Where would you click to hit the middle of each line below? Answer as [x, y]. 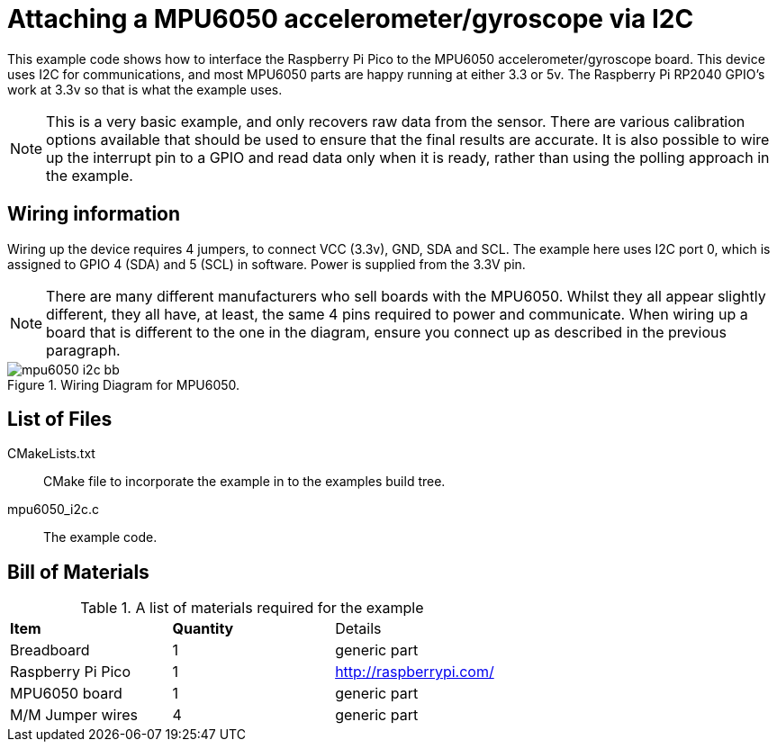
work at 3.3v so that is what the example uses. [145, 89]
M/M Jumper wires [74, 715]
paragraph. [83, 350]
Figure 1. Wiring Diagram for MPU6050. [124, 384]
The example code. [100, 537]
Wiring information [94, 214]
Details [358, 629]
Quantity [203, 629]
